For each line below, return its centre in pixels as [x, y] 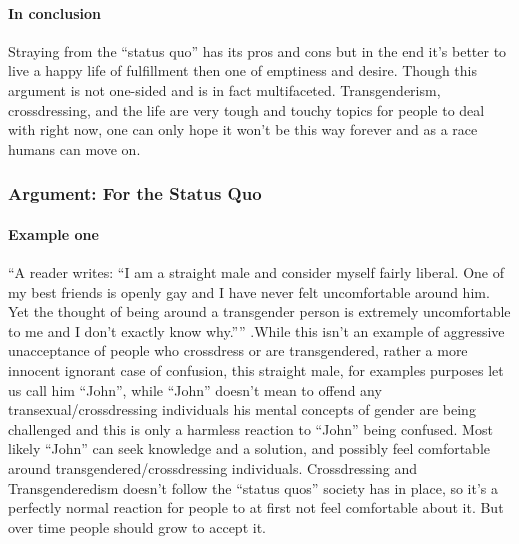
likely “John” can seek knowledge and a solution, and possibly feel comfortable [249, 448]
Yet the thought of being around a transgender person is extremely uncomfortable [259, 311]
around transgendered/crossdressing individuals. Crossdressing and [213, 467]
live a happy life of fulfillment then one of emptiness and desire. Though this [242, 70]
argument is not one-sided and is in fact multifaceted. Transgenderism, [224, 89]
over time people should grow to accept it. [137, 526]
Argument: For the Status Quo [135, 193]
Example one [53, 233]
